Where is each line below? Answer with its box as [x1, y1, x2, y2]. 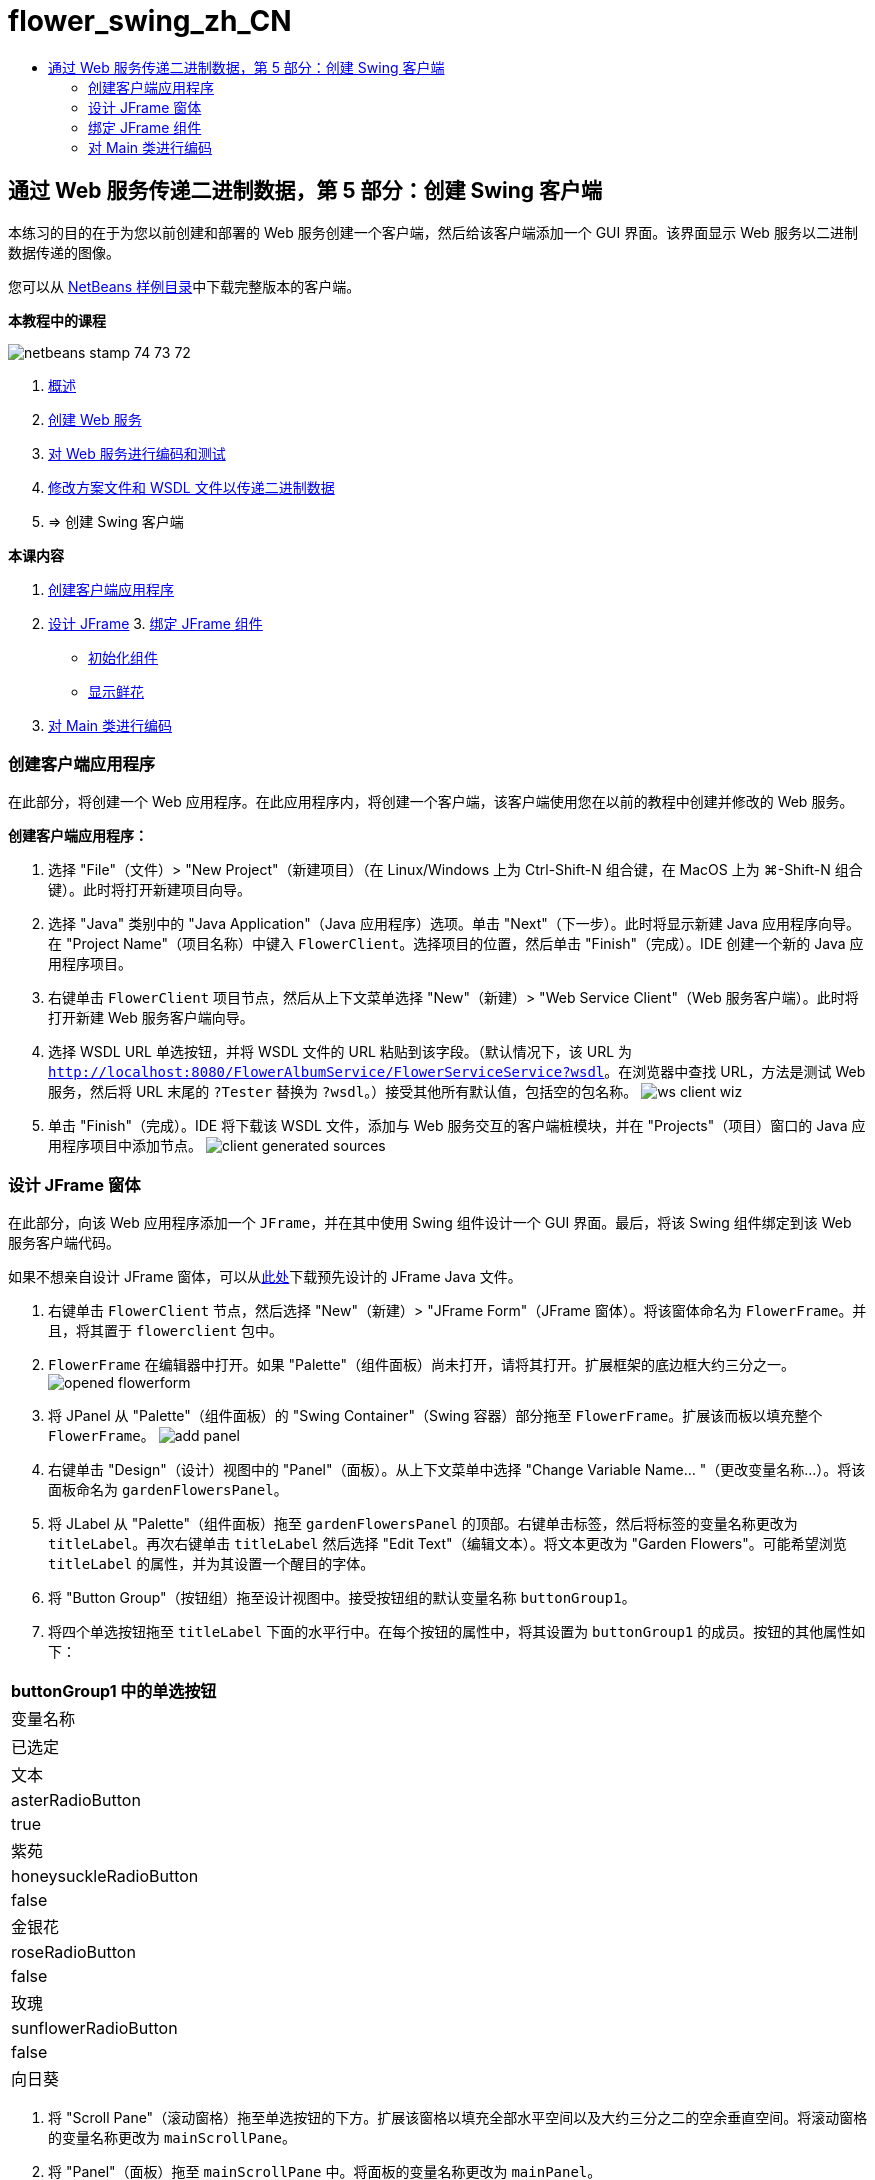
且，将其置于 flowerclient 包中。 [48, 1322, 284, 1340]
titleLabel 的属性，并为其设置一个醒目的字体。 [48, 1555, 375, 1573]
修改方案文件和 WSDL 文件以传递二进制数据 [48, 478, 335, 496]
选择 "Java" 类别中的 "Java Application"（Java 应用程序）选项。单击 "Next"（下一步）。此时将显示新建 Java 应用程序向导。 [48, 915, 860, 933]
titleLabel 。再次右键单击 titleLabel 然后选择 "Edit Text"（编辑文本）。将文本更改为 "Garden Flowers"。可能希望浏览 [48, 1535, 847, 1553]
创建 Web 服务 [48, 410, 142, 428]
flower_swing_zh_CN [8, 4, 292, 38]
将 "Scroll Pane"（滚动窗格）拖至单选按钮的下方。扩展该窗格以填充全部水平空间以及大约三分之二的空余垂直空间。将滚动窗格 [48, 2109, 868, 2127]
